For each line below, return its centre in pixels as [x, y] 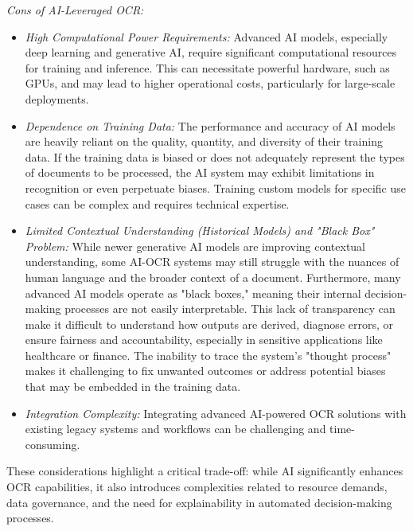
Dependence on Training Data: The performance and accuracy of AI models [210, 125]
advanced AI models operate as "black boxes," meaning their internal [193, 293]
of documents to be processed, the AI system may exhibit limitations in [200, 172]
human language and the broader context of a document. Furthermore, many [213, 277]
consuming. [53, 444]
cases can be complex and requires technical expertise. [157, 203]
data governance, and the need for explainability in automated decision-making [199, 502]
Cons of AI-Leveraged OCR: [75, 10]
